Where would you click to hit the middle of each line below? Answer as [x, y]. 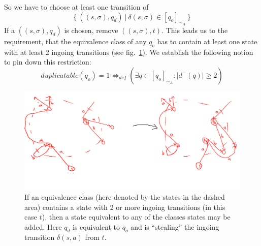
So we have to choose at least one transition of [76, 7]
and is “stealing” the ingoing [175, 226]
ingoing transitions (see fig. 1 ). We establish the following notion [152, 52]
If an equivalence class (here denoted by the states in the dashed [125, 196]
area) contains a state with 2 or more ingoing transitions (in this [125, 207]
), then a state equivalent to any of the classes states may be [136, 217]
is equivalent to [96, 226]
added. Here [43, 226]
